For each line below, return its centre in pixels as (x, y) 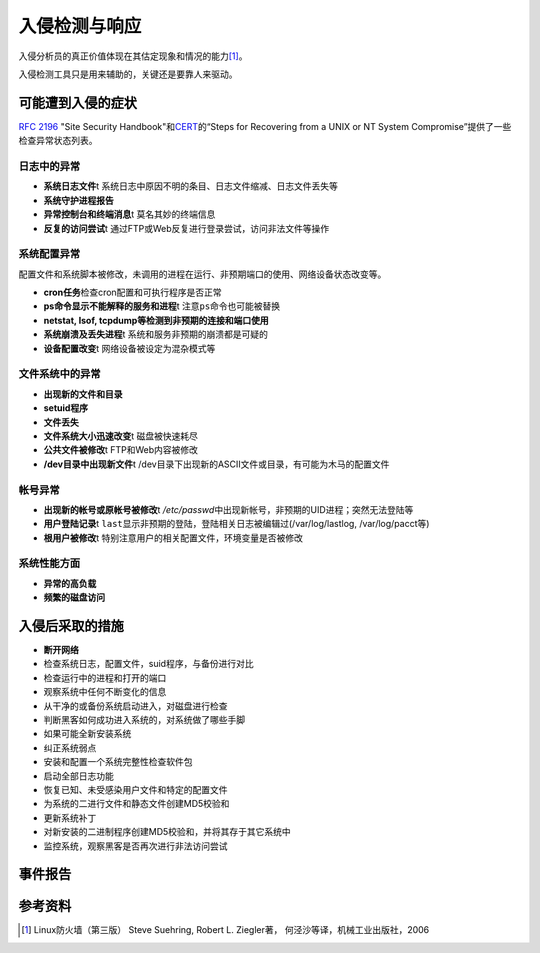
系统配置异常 (49, 254)
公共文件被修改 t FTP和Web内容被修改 (121, 450)
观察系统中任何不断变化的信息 (105, 692)
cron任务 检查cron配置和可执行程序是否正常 (132, 292)
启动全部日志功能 (78, 776)
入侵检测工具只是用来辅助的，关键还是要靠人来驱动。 (128, 74)
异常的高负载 (70, 583)
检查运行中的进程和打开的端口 (105, 677)
